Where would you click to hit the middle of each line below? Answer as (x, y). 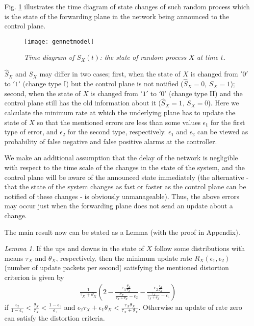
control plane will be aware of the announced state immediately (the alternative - (127, 177)
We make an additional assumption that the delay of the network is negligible (121, 158)
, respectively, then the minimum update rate (124, 258)
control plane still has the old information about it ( (83, 103)
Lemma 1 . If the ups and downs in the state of (74, 248)
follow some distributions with (200, 248)
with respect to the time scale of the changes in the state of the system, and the (125, 167)
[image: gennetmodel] (59, 41)
